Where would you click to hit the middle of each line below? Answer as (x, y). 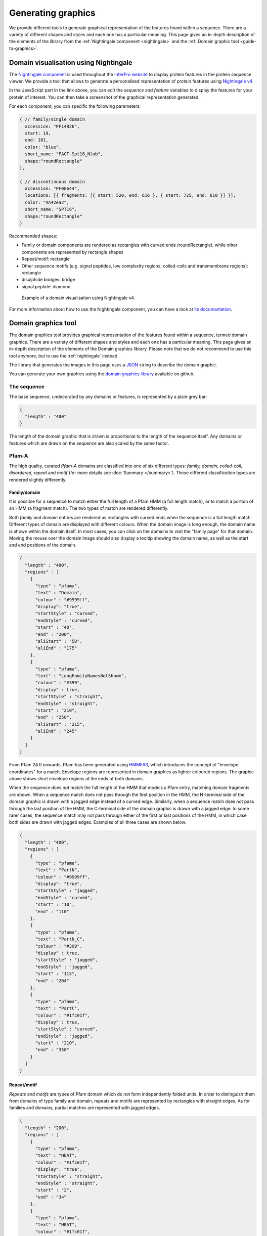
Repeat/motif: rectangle (46, 259)
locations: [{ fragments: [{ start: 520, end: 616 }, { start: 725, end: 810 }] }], (131, 196)
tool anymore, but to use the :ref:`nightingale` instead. (64, 355)
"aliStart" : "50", (59, 641)
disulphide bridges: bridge (48, 280)
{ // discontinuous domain (52, 181)
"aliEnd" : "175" (56, 648)
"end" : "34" (51, 1197)
